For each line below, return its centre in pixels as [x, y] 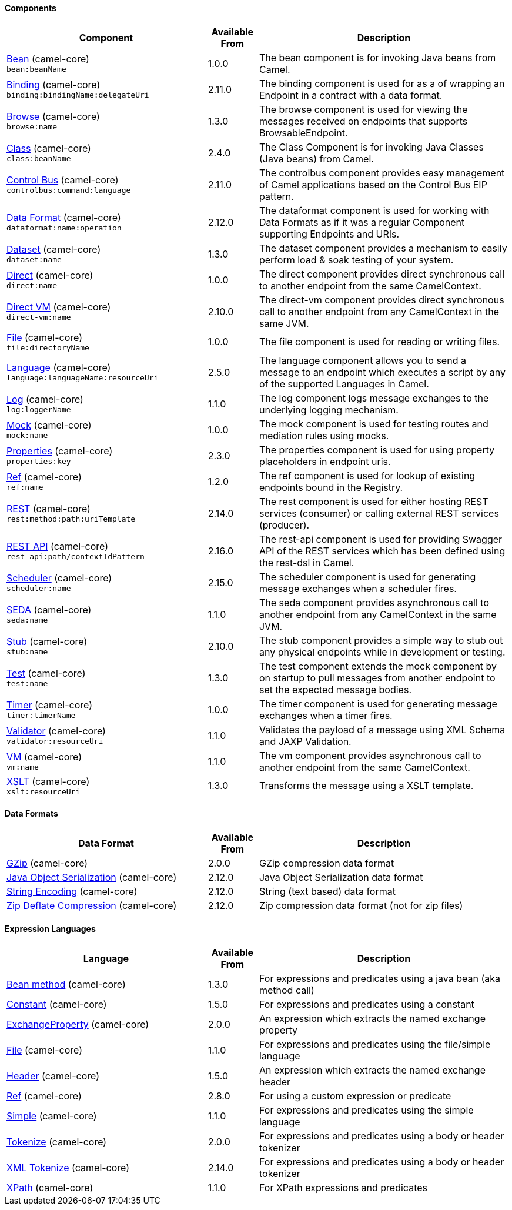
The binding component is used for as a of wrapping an [382, 83]
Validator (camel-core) [56, 731]
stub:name [27, 652]
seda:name [27, 620]
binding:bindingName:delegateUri [78, 95]
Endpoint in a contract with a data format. [351, 95]
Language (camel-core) [59, 368]
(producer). [284, 525]
